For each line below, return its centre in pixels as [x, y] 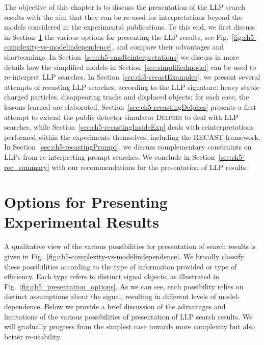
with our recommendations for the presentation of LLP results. [150, 167]
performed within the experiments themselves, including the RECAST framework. [132, 137]
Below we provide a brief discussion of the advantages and [135, 306]
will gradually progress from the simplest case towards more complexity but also [129, 326]
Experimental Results [82, 222]
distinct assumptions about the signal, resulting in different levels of [110, 296]
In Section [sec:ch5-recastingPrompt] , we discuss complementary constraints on [128, 147]
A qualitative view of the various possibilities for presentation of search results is [130, 246]
